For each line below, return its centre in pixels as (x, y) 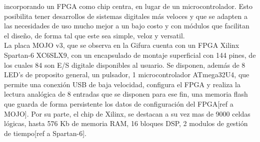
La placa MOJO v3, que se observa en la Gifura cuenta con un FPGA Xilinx (122, 45)
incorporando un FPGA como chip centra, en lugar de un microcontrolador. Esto (128, 6)
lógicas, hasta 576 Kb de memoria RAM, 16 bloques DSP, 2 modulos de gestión (126, 123)
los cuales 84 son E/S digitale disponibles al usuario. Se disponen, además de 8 (125, 65)
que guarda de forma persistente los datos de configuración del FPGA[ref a (119, 103)
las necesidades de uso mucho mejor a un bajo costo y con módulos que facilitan (127, 26)
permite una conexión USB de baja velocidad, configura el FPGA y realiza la (122, 84)
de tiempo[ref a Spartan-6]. (45, 133)
